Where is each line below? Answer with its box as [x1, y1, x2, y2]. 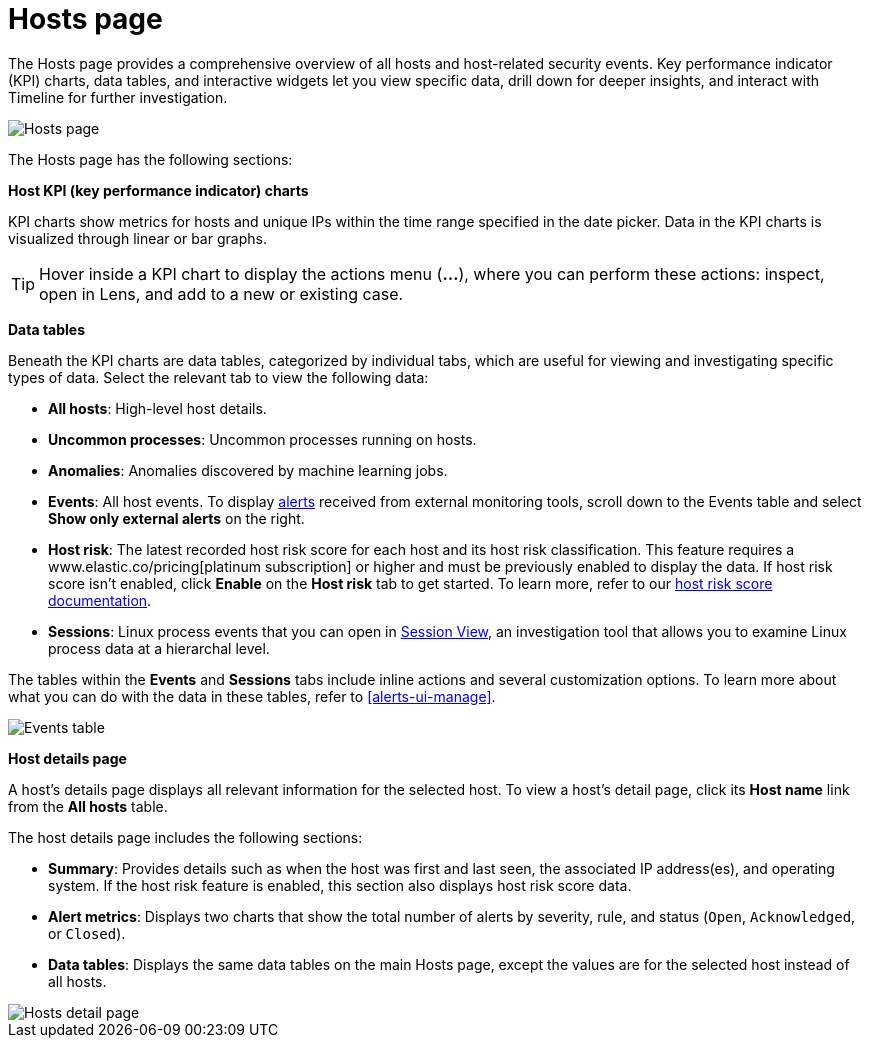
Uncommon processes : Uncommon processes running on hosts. [48, 430, 477, 448]
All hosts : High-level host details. [48, 399, 267, 417]
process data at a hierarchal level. [48, 639, 270, 657]
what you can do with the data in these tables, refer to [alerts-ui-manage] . [8, 687, 496, 705]
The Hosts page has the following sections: [8, 150, 293, 168]
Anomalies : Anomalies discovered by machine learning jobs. [48, 461, 448, 479]
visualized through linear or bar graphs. [8, 229, 267, 247]
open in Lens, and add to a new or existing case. [39, 283, 404, 304]
